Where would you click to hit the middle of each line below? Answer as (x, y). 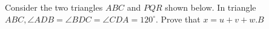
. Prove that (178, 19)
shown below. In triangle (211, 7)
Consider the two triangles (54, 7)
